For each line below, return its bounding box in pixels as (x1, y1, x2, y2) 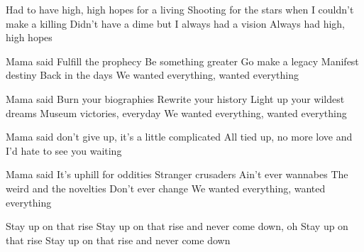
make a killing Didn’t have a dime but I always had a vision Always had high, (6, 16, 345, 31)
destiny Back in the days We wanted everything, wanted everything (6, 67, 299, 82)
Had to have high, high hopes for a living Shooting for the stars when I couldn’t (6, 2, 354, 16)
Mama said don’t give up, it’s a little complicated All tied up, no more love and (6, 129, 353, 144)
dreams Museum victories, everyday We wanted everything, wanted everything (6, 105, 347, 120)
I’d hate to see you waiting (6, 143, 122, 158)
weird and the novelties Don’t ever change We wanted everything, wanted (6, 180, 326, 195)
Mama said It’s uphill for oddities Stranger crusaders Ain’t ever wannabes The (6, 167, 348, 182)
